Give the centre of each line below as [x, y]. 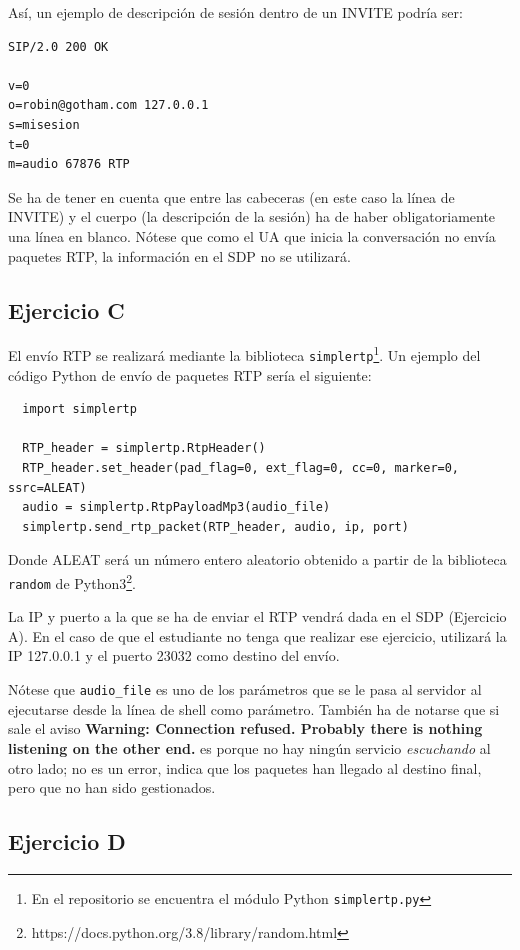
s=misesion [44, 124]
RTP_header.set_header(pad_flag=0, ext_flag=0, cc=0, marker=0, [241, 468]
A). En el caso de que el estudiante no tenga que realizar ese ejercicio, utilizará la [257, 635]
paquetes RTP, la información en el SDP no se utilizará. [179, 255]
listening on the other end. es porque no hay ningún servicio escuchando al [249, 747]
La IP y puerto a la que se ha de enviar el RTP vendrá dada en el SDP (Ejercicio [257, 616]
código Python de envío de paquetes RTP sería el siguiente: [190, 374]
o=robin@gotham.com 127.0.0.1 [108, 105]
